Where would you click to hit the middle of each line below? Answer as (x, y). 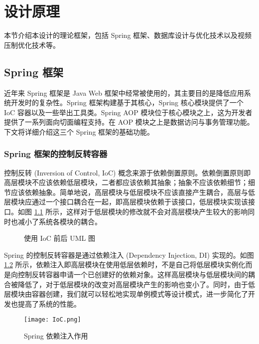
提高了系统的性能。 (49, 303)
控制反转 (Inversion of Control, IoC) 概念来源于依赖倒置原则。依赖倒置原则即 (128, 172)
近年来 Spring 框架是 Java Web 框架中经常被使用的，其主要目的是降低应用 (124, 92)
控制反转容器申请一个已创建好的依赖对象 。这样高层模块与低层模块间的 (133, 274)
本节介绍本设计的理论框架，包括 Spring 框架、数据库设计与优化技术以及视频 (128, 35)
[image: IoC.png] (53, 320)
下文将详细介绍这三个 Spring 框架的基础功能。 (79, 131)
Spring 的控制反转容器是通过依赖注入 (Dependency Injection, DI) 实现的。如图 (129, 255)
